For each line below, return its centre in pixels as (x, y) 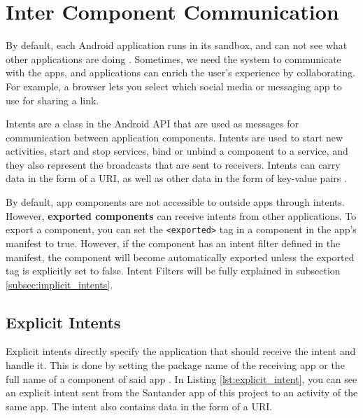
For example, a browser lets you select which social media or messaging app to (174, 86)
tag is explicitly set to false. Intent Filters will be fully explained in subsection (173, 271)
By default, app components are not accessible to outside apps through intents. (175, 202)
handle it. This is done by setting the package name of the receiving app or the (175, 365)
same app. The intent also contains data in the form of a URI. (139, 406)
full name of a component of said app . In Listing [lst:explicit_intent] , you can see (181, 378)
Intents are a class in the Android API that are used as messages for (152, 124)
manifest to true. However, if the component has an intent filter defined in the (173, 243)
